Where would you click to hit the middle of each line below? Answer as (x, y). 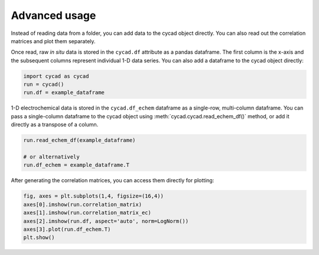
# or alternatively (51, 157)
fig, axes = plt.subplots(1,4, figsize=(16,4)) (93, 196)
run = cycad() (44, 85)
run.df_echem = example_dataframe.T (77, 165)
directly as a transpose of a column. (55, 125)
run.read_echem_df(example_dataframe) (79, 140)
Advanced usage (53, 15)
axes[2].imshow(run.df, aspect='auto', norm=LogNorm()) (106, 221)
